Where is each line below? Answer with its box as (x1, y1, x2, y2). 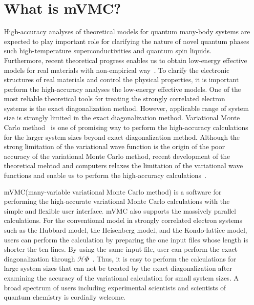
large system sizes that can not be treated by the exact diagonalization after (4, 263, 233, 273)
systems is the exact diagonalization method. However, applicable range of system (4, 103, 249, 113)
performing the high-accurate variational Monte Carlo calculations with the (4, 196, 230, 206)
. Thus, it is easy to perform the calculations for (92, 253, 236, 263)
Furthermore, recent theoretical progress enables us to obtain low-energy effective (4, 55, 247, 65)
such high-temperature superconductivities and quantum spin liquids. (4, 45, 212, 56)
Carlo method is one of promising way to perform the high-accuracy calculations (4, 122, 248, 132)
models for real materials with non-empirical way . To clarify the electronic (4, 65, 230, 75)
